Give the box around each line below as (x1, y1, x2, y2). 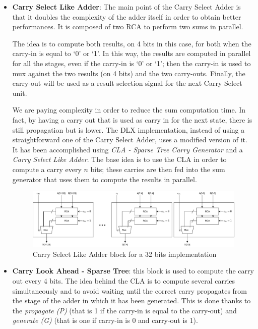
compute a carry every (12, 163, 82, 174)
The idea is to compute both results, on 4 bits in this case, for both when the (12, 38, 251, 48)
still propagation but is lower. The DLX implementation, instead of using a (12, 124, 245, 135)
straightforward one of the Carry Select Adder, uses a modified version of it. (12, 134, 247, 145)
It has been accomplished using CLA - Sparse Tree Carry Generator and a (12, 144, 243, 154)
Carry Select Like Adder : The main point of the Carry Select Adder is (12, 2, 241, 12)
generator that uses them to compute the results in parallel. (12, 174, 197, 184)
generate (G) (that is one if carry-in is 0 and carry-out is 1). (12, 315, 198, 325)
